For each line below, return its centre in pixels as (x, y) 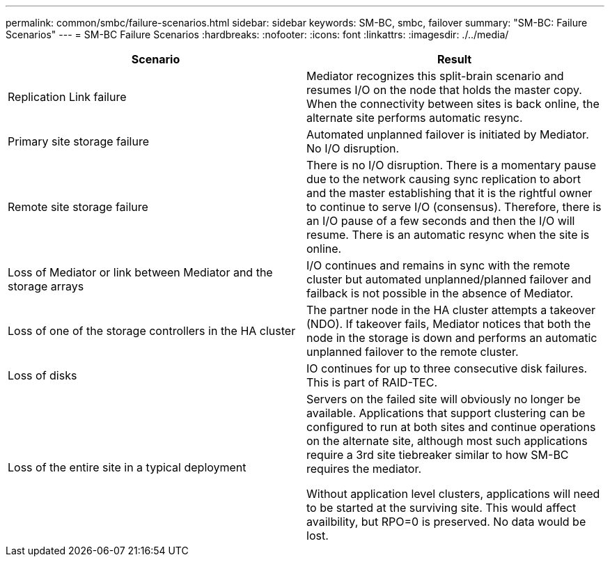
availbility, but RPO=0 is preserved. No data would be (446, 522)
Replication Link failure (67, 97)
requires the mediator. (364, 469)
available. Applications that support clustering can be (446, 413)
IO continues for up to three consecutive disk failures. (447, 368)
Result (454, 59)
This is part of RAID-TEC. (372, 382)
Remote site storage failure (78, 207)
